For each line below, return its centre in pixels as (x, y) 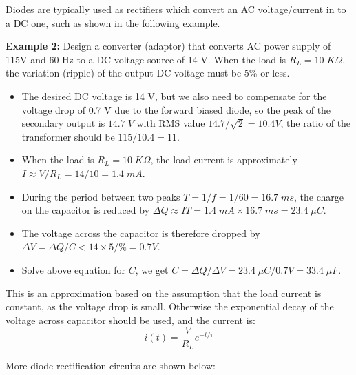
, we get (152, 269)
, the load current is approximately (224, 160)
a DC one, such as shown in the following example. (113, 22)
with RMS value (171, 123)
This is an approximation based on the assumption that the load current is (164, 293)
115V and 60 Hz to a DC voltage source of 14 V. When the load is (146, 59)
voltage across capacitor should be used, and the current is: (130, 320)
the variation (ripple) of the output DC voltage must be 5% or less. (148, 73)
